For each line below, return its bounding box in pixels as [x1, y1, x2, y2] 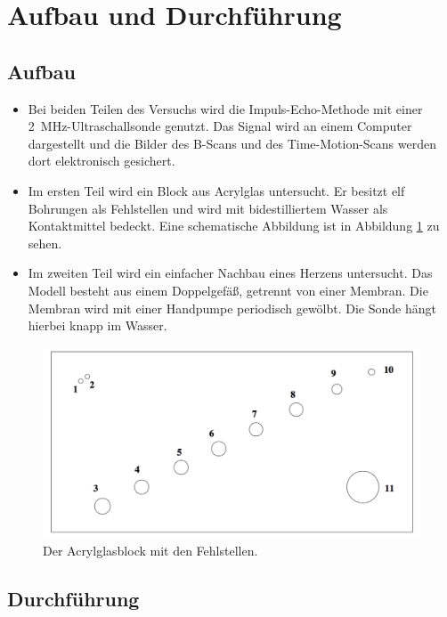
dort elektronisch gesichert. [28, 151, 175, 170]
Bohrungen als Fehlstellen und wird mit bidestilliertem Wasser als [28, 199, 388, 217]
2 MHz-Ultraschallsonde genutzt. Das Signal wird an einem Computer [28, 117, 412, 135]
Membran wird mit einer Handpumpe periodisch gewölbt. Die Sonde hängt [28, 298, 436, 317]
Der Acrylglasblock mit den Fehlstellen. [43, 541, 258, 560]
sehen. [28, 233, 62, 252]
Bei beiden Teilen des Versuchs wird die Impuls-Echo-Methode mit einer [28, 99, 423, 118]
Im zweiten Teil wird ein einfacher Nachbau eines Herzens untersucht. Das [28, 264, 433, 282]
